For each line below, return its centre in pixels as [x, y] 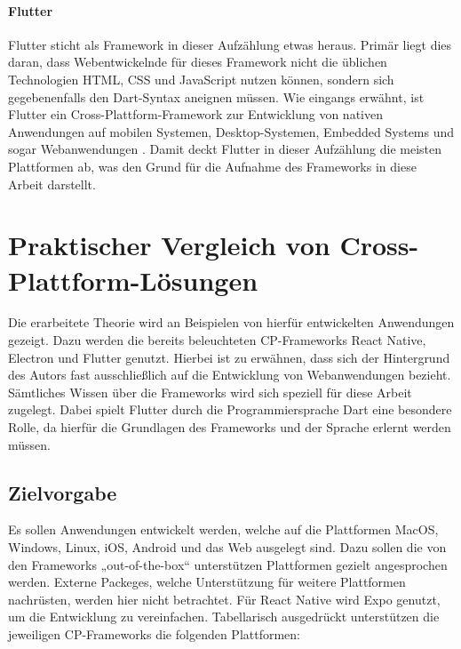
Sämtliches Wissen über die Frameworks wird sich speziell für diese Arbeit [210, 392]
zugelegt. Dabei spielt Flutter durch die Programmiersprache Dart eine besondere [230, 409]
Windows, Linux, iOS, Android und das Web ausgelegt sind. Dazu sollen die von [227, 547]
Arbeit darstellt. [52, 184]
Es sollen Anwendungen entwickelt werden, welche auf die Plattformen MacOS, [223, 529]
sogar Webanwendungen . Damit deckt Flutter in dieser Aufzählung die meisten [225, 149]
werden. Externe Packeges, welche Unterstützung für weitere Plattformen [207, 582]
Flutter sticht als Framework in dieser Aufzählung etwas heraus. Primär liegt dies [230, 44]
